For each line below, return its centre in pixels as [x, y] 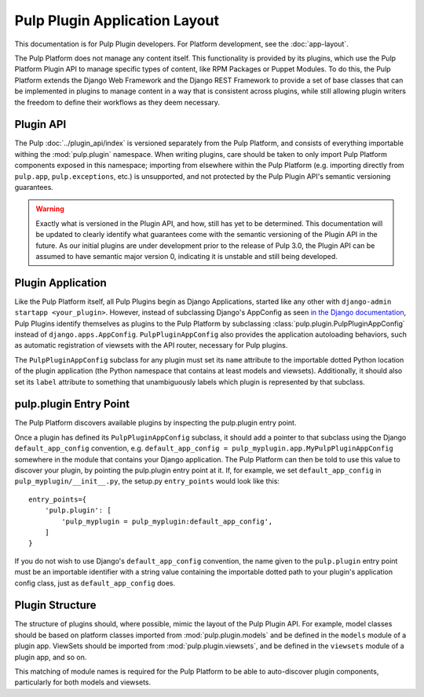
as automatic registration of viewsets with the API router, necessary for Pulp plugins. [151, 345]
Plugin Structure [56, 606]
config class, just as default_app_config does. [95, 583]
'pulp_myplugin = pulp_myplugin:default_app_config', [167, 521]
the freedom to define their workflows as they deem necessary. [117, 102]
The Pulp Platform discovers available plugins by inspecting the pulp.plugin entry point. [155, 423]
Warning [50, 209]
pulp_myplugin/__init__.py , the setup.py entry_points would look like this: [147, 481]
